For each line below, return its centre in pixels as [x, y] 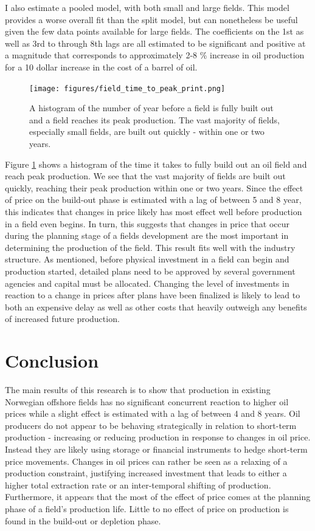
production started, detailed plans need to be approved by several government [150, 271]
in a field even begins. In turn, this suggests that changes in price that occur [147, 223]
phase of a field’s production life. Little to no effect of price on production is [147, 508]
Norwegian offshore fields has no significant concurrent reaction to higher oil [147, 401]
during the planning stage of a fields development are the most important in [147, 235]
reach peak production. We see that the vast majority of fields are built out [145, 176]
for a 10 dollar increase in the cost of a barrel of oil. [101, 67]
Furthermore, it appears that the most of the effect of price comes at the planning [158, 497]
